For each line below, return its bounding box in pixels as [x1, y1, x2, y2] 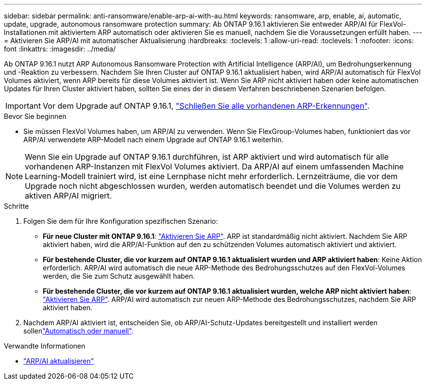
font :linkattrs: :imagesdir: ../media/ [4, 45, 116, 53]
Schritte [4, 202, 29, 210]
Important [5, 101, 41, 111]
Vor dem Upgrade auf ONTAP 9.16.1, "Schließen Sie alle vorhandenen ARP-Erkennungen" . [42, 101, 370, 111]
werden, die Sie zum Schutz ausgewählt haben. [43, 272, 195, 280]
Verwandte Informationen [4, 342, 86, 350]
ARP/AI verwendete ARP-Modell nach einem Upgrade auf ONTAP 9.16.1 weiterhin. [23, 135, 284, 144]
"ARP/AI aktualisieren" [23, 357, 94, 365]
